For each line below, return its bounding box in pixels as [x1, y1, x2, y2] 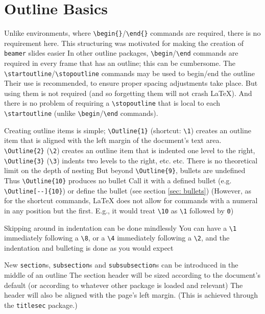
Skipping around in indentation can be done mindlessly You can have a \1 [4, 222, 237, 233]
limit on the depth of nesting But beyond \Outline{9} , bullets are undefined [4, 165, 246, 176]
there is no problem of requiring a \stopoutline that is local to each [4, 98, 220, 108]
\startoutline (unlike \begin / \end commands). [4, 108, 158, 118]
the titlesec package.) [4, 299, 78, 310]
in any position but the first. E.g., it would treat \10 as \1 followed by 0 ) [4, 205, 234, 215]
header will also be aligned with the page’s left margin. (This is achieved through [4, 289, 258, 300]
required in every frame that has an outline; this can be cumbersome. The [4, 58, 236, 68]
